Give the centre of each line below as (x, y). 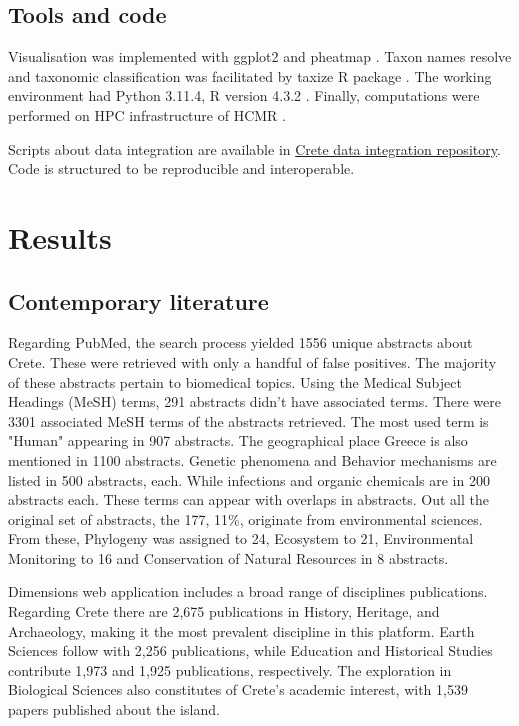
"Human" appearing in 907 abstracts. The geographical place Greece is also (238, 440)
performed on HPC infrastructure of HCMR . (147, 114)
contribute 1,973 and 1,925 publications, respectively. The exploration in (230, 669)
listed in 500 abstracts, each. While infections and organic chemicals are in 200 (249, 479)
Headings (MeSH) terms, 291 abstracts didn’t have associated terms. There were (255, 401)
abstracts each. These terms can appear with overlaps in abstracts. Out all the (248, 499)
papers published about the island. (114, 709)
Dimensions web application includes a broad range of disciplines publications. (248, 591)
